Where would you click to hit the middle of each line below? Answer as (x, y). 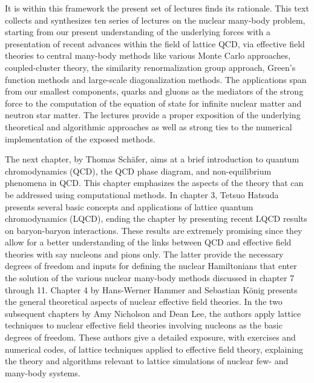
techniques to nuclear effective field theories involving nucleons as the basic (144, 325)
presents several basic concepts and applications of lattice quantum (129, 206)
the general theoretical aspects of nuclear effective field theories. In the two (144, 301)
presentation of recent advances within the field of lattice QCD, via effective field (155, 43)
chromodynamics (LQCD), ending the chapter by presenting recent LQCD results (156, 218)
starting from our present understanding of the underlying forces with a (138, 32)
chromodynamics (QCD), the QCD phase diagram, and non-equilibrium (138, 171)
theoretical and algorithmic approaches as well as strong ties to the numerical (149, 126)
